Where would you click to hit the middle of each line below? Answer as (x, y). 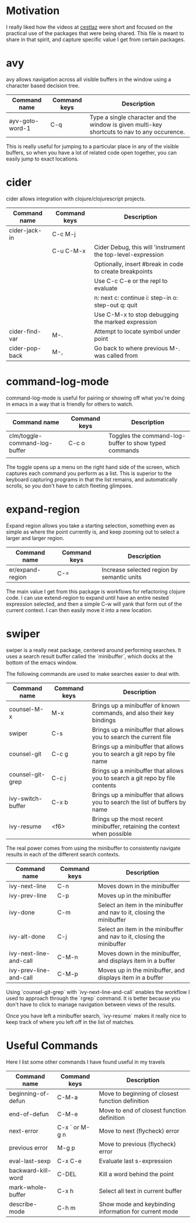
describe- (23, 1204)
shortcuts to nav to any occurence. (137, 132)
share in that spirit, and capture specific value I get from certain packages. (96, 39)
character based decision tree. (43, 86)
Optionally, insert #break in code (139, 264)
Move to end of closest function (142, 1110)
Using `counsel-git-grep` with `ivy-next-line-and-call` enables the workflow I (98, 992)
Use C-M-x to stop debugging (136, 315)
